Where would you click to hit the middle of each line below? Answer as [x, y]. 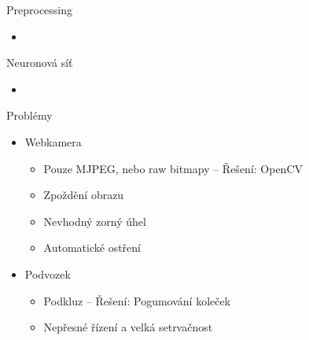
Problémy [29, 115]
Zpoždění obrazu [84, 195]
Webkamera [53, 141]
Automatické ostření [92, 248]
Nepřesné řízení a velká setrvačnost [128, 327]
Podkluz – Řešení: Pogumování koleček [137, 300]
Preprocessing [40, 9]
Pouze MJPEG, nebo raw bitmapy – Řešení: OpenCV [173, 168]
